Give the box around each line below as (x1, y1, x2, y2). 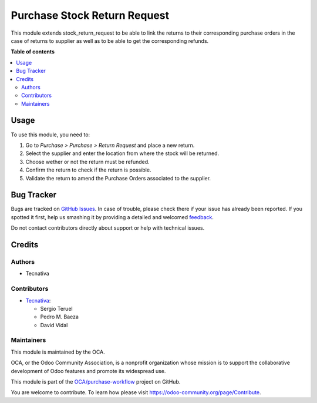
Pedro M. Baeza (40, 313, 79, 320)
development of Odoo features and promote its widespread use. (11, 367, 166, 374)
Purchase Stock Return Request (11, 9, 170, 22)
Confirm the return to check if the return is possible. (25, 166, 151, 173)
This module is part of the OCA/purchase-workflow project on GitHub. (11, 378, 181, 385)
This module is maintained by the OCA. (11, 348, 105, 355)
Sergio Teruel (40, 305, 73, 312)
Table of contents (11, 48, 55, 55)
